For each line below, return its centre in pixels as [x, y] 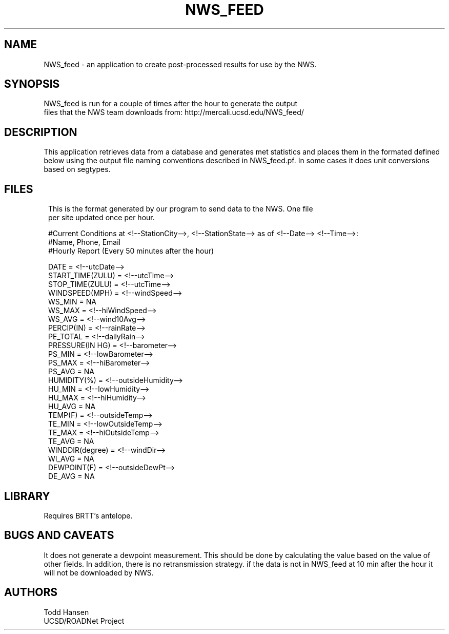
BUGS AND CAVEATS [59, 535]
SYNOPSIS [32, 84]
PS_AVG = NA [71, 372]
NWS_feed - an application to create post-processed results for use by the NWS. [180, 64]
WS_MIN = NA [72, 302]
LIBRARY [27, 496]
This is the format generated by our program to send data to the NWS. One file [181, 209]
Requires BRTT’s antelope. [88, 515]
